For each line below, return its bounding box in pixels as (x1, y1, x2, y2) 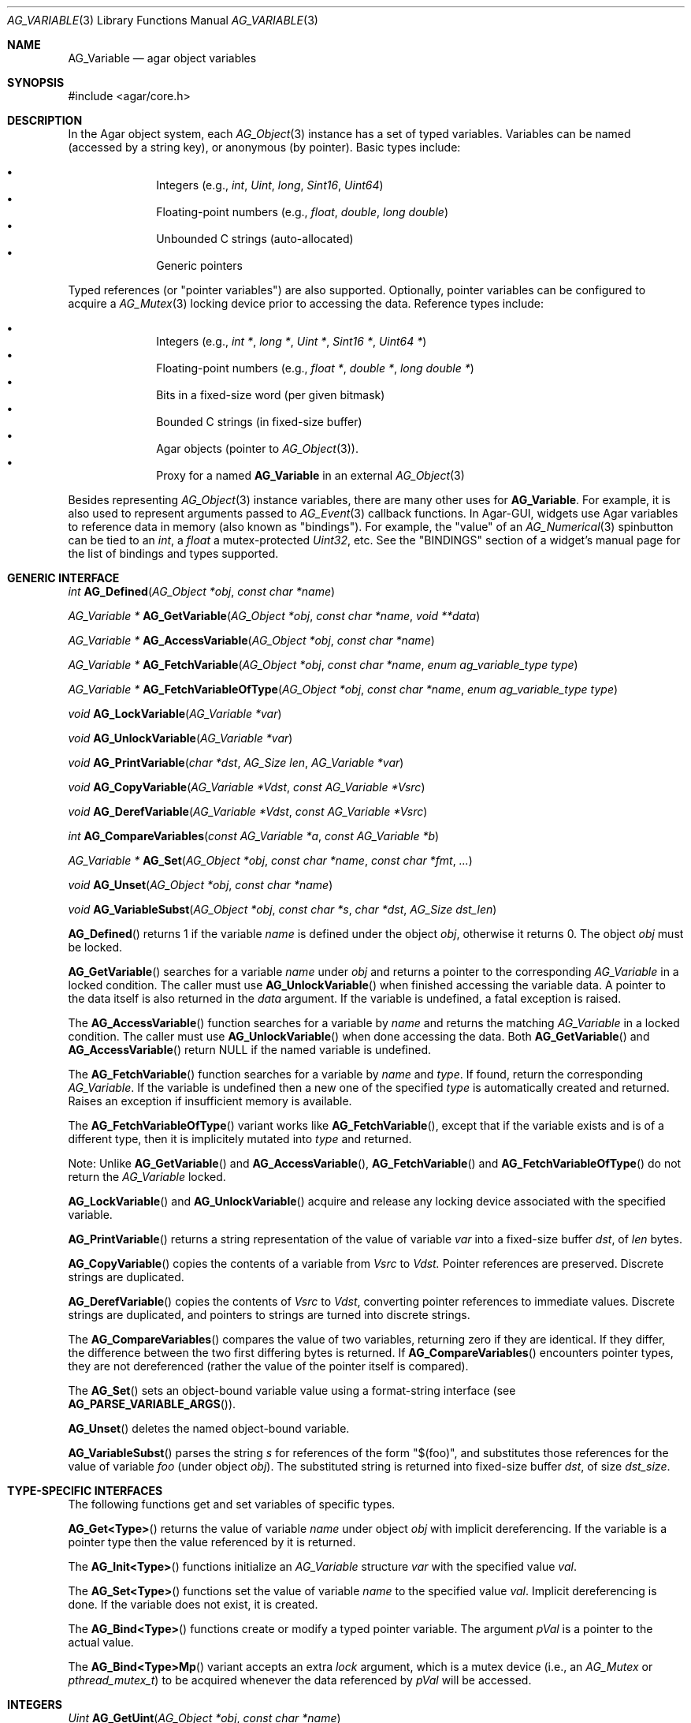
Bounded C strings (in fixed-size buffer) (156, 415, 362, 428)
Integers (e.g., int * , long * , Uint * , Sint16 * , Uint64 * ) (156, 335, 427, 348)
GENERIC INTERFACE (7, 571, 120, 585)
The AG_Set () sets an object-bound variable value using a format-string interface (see (68, 1384, 516, 1397)
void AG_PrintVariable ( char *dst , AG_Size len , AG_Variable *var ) (68, 756, 404, 769)
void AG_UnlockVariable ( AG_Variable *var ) (68, 731, 293, 745)
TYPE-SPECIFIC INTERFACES (7, 1484, 163, 1497)
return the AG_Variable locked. (68, 1170, 226, 1183)
